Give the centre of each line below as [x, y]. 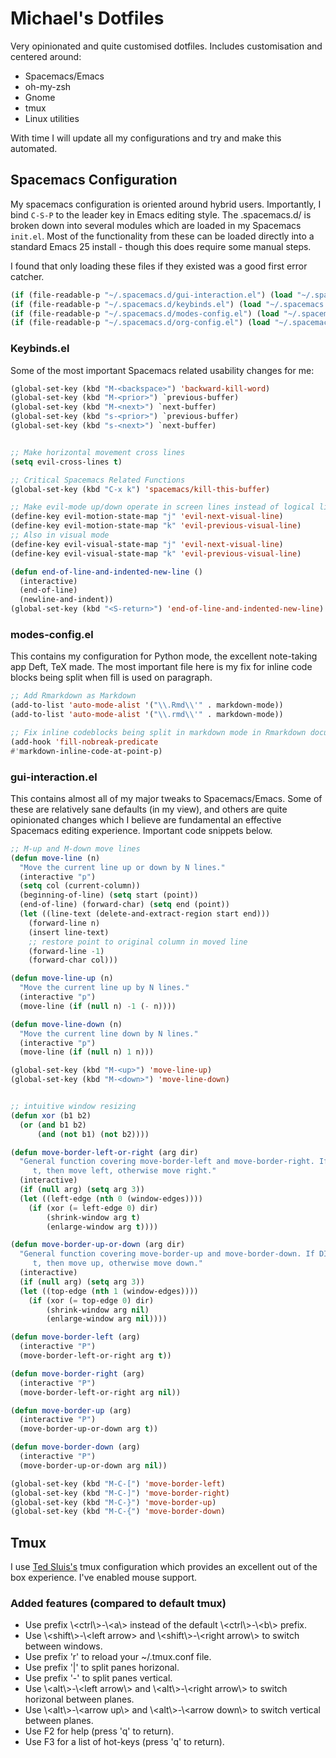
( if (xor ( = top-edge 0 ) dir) [91, 1300]
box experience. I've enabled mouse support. [104, 1578]
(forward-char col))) [73, 960]
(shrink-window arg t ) [93, 1217]
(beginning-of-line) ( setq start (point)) [109, 895]
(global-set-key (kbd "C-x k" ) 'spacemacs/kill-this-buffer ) [140, 489]
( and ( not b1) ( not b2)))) [93, 1134]
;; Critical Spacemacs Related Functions [98, 480]
